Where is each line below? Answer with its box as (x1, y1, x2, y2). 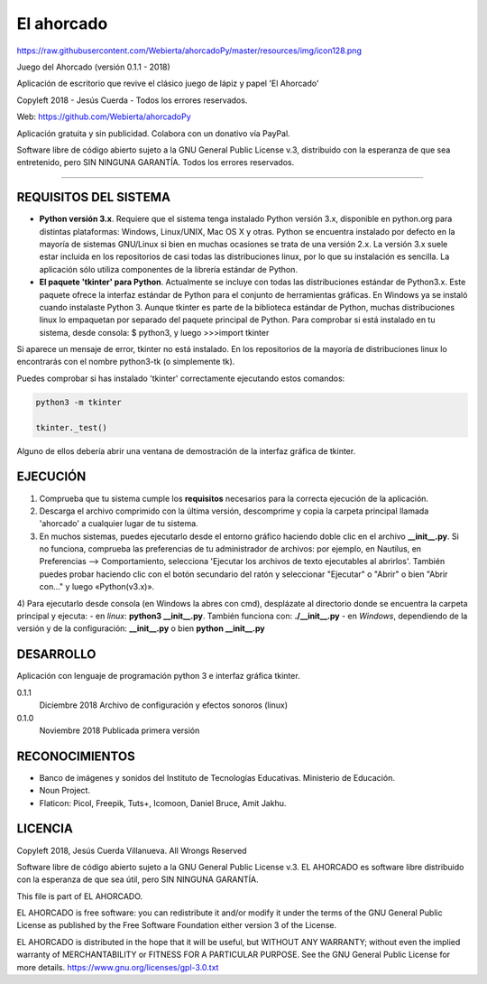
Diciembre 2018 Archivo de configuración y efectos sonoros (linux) (39, 700, 289, 710)
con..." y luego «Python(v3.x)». (39, 581, 155, 592)
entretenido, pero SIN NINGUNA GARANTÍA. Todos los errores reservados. (16, 157, 295, 168)
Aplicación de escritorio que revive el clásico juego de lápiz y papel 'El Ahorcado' (16, 78, 319, 89)
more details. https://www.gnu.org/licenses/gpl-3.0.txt (16, 961, 219, 972)
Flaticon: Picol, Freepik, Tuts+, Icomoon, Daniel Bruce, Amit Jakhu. (39, 797, 287, 808)
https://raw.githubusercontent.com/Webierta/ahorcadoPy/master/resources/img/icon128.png (16, 45, 363, 56)
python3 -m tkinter (35, 397, 122, 407)
